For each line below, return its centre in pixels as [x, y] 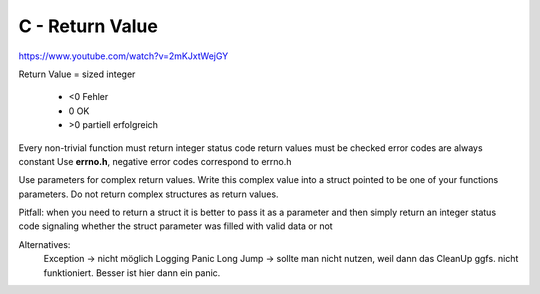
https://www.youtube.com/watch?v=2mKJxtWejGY [123, 56]
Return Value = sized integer [77, 74]
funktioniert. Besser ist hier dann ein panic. [132, 272]
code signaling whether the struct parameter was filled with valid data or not [176, 226]
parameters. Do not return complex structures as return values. [148, 194]
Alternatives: [44, 244]
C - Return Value [88, 26]
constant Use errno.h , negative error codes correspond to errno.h [155, 161]
